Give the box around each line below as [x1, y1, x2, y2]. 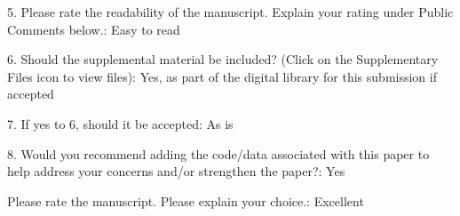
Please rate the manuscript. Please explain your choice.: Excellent [7, 191, 364, 210]
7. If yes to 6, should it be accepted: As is [7, 114, 234, 132]
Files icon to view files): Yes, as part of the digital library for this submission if [7, 67, 437, 85]
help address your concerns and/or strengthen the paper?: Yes [7, 162, 345, 180]
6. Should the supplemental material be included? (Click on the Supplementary [7, 50, 439, 68]
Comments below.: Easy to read [7, 20, 180, 38]
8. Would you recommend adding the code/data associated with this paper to [7, 144, 430, 163]
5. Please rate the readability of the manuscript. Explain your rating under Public [7, 3, 454, 20]
